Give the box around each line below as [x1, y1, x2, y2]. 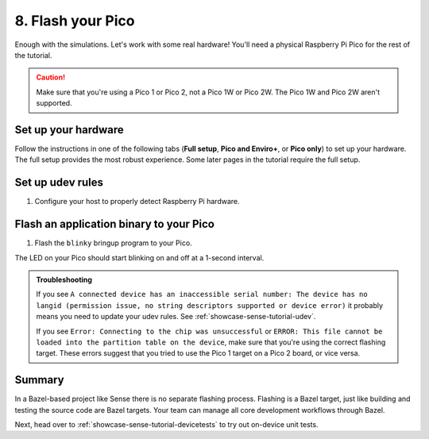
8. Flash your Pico [14, 12, 135, 29]
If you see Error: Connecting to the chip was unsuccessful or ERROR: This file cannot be [36, 326, 383, 336]
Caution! [36, 72, 66, 83]
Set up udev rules [14, 175, 103, 190]
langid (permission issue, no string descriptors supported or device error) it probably [36, 300, 384, 310]
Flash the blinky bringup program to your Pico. [34, 238, 192, 248]
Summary [14, 373, 64, 387]
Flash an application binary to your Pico [14, 218, 214, 231]
